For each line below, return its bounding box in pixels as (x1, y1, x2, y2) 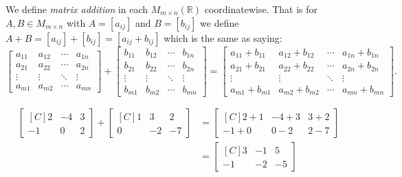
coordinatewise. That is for (204, 2, 318, 16)
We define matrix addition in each (5, 2, 148, 16)
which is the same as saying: (164, 30, 282, 45)
